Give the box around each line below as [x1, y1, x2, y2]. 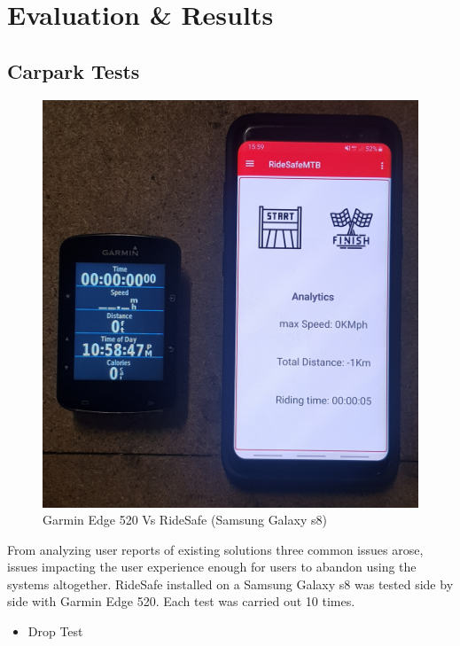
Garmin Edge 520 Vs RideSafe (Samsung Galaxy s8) [43, 510, 327, 529]
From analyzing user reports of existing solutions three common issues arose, [7, 540, 424, 558]
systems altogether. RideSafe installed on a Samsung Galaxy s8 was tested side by [7, 574, 454, 593]
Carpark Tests [7, 57, 140, 84]
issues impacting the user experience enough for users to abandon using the [7, 557, 417, 576]
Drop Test [27, 622, 83, 641]
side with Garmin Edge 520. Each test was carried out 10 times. [7, 592, 355, 611]
